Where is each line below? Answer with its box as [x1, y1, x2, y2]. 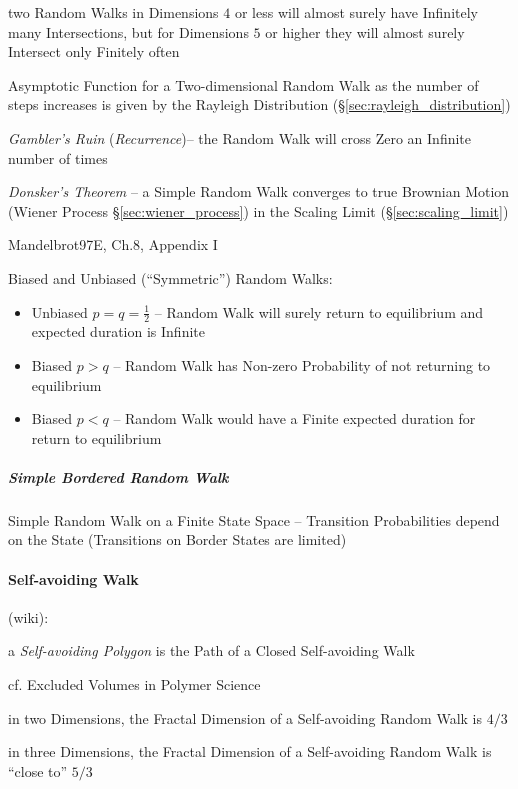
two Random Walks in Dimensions [8, 2, 219, 22]
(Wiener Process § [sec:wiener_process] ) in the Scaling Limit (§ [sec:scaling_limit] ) [8, 200, 509, 221]
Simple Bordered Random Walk [8, 466, 229, 487]
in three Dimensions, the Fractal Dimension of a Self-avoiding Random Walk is [8, 741, 492, 762]
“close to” [8, 760, 68, 781]
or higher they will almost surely [265, 21, 465, 42]
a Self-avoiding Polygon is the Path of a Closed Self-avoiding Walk [8, 640, 415, 661]
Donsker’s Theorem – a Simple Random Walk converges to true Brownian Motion [8, 181, 510, 202]
